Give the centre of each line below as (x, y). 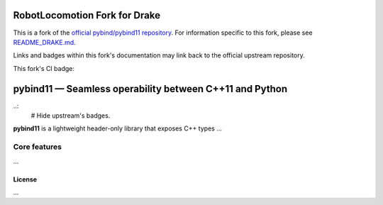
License (25, 179)
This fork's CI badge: (44, 68)
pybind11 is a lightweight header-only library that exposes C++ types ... (118, 128)
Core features (37, 147)
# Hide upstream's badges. (71, 115)
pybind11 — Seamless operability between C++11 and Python (150, 89)
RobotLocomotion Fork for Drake (87, 15)
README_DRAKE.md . (44, 42)
